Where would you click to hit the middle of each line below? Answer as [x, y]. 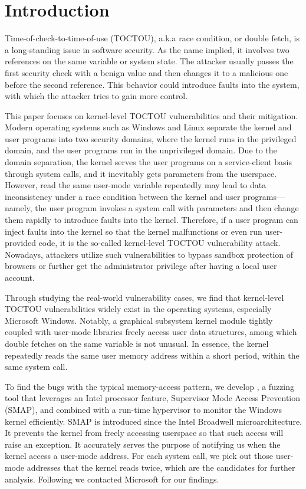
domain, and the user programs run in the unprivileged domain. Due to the [141, 150]
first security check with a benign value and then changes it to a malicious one [147, 72]
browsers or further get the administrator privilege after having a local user [141, 266]
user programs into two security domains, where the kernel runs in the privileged [151, 138]
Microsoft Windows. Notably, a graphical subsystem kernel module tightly [139, 320]
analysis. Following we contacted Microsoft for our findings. [112, 479]
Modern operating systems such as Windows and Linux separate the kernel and [148, 127]
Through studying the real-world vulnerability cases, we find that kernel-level [144, 297]
